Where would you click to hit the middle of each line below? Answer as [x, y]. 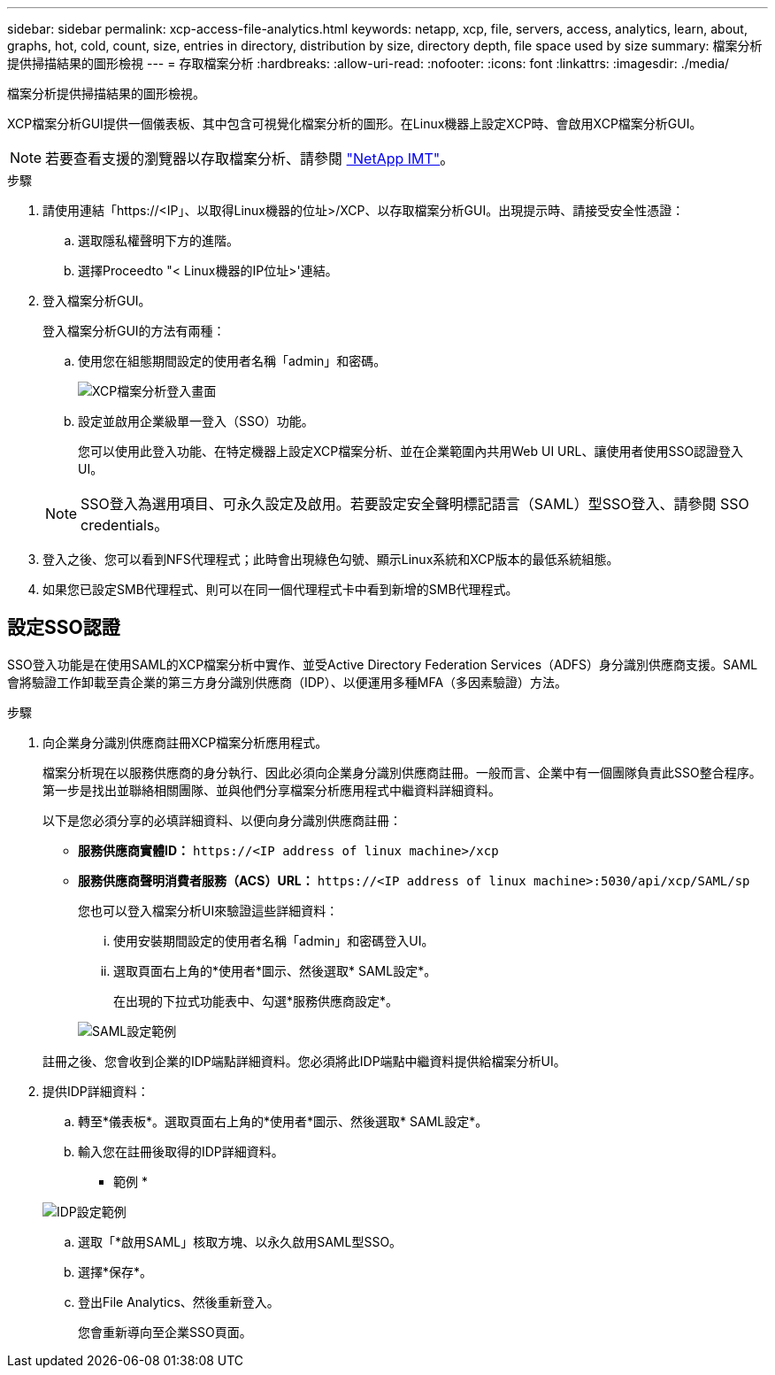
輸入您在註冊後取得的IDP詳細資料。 [181, 1151]
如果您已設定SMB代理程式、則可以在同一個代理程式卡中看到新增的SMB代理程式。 [280, 589]
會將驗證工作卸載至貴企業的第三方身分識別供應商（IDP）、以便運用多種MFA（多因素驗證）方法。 [288, 682]
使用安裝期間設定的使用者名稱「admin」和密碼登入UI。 [274, 940]
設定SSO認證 [64, 628]
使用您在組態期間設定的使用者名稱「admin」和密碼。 [232, 361]
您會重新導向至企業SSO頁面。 [165, 1332]
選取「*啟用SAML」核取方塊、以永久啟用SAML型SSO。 [240, 1241]
